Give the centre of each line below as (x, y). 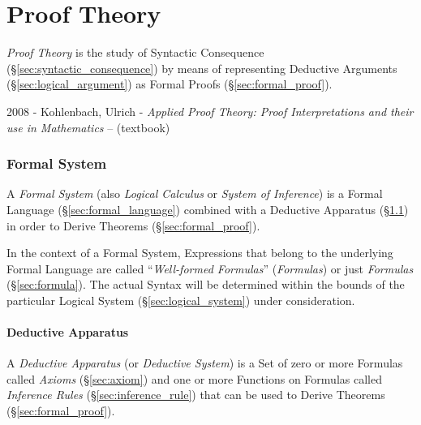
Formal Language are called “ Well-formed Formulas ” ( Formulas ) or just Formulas (210, 268)
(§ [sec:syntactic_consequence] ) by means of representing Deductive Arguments (202, 68)
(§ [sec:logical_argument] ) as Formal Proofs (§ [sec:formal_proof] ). (170, 84)
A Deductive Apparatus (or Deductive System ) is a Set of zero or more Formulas (205, 363)
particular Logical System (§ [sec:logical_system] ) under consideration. (181, 300)
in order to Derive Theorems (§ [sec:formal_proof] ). (133, 225)
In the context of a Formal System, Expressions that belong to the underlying (200, 253)
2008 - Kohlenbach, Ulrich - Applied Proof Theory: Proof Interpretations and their (210, 111)
